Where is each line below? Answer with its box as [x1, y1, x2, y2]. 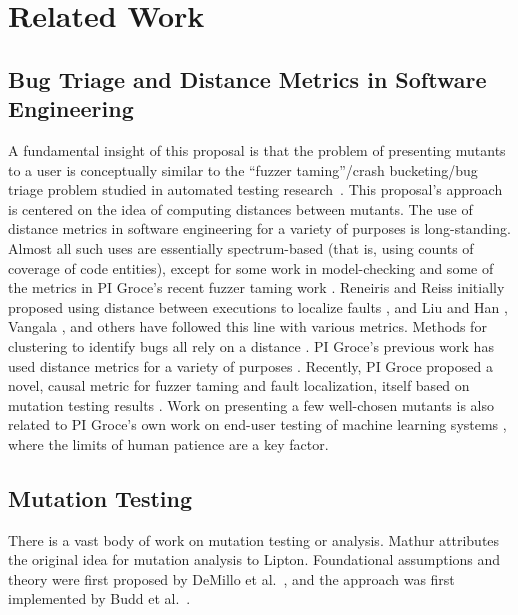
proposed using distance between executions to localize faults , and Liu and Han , [8, 296, 508, 317]
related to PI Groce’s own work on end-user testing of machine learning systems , [8, 414, 507, 435]
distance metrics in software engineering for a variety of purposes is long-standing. [8, 218, 511, 239]
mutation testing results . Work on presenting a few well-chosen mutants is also [8, 394, 495, 415]
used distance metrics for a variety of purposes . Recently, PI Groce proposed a [8, 355, 493, 376]
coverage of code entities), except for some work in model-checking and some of [8, 257, 494, 278]
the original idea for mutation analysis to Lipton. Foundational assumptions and [8, 549, 501, 570]
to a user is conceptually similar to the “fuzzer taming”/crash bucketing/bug [8, 159, 478, 180]
